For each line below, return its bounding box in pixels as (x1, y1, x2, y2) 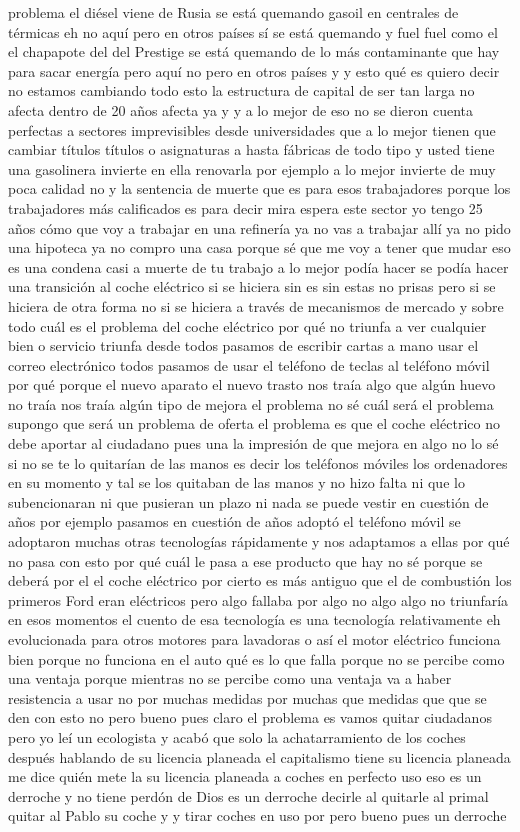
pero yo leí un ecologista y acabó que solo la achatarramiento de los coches (8, 726, 466, 747)
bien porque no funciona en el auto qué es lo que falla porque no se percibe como (8, 648, 505, 669)
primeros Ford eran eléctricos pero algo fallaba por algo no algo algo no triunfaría (8, 589, 509, 610)
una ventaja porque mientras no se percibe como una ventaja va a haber (8, 668, 452, 689)
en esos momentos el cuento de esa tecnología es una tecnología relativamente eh (8, 609, 501, 630)
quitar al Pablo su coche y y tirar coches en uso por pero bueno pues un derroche (8, 805, 507, 826)
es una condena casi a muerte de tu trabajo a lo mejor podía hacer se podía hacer (8, 256, 509, 277)
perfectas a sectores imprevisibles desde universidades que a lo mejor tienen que (8, 119, 496, 140)
